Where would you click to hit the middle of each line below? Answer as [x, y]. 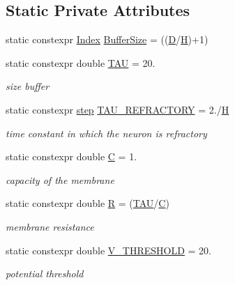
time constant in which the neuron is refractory [106, 133]
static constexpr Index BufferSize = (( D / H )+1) [107, 39]
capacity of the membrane [60, 179]
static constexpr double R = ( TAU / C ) [88, 203]
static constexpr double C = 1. [71, 156]
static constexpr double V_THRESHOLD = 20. [108, 250]
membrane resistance [50, 226]
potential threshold [45, 274]
